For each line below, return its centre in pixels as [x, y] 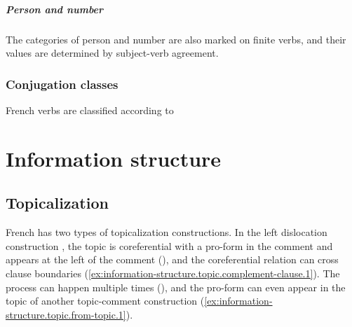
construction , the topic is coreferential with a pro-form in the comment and [169, 245]
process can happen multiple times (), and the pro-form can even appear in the [176, 287]
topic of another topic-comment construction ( [105, 301]
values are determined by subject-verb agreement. [112, 53]
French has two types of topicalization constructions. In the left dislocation [167, 232]
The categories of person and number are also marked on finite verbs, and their [176, 39]
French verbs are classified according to [90, 110]
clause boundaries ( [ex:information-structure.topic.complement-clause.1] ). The [173, 273]
